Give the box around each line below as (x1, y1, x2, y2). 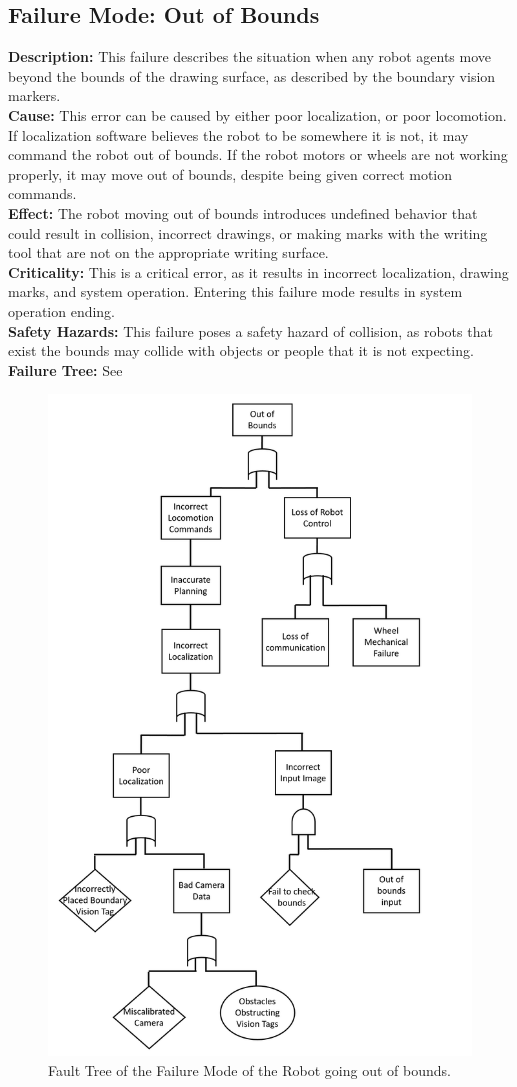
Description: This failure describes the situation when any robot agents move (8, 46, 492, 67)
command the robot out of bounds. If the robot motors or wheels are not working (8, 144, 508, 165)
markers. (8, 85, 61, 106)
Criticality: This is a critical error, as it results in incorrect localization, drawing (8, 261, 509, 282)
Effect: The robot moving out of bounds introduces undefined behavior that (8, 202, 478, 223)
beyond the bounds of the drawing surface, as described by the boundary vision (8, 65, 496, 86)
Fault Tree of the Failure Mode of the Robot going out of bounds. (48, 1059, 451, 1080)
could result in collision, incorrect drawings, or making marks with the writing (8, 222, 488, 243)
